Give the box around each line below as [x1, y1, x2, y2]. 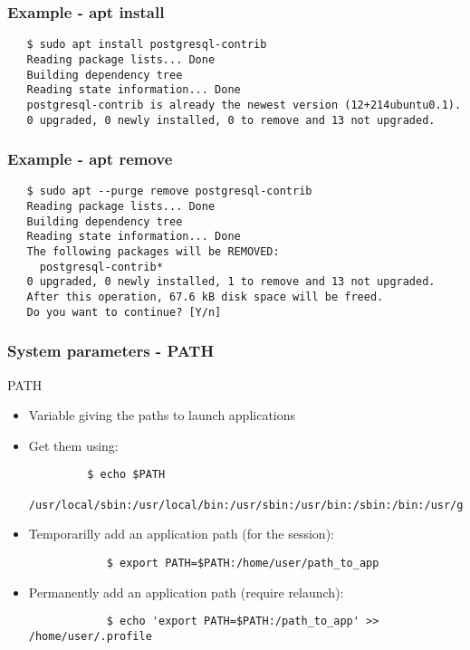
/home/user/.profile [28, 629, 152, 643]
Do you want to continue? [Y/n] [26, 305, 222, 319]
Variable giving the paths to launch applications [28, 406, 296, 425]
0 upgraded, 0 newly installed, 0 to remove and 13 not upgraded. [26, 113, 436, 127]
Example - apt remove [7, 148, 173, 170]
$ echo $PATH [87, 468, 166, 482]
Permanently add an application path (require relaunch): [28, 582, 344, 601]
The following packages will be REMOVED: [26, 245, 280, 258]
